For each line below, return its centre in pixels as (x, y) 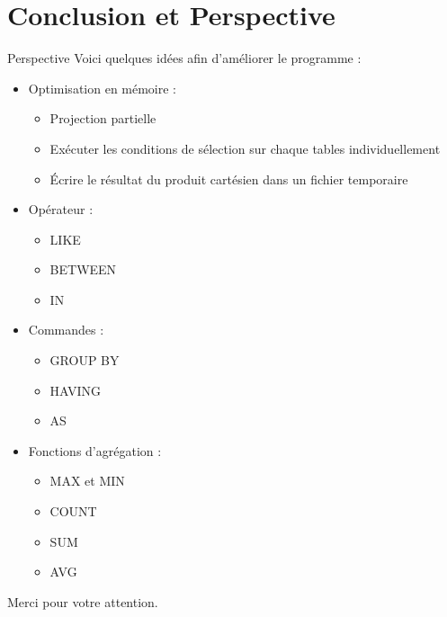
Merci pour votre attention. (83, 601)
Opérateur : (61, 209)
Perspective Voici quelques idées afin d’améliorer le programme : (184, 58)
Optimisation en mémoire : (103, 88)
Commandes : (66, 330)
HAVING (76, 390)
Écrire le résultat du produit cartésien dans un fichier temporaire (229, 179)
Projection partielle (103, 118)
